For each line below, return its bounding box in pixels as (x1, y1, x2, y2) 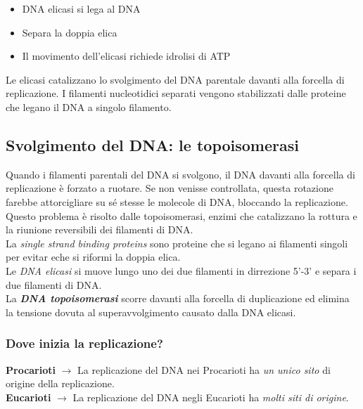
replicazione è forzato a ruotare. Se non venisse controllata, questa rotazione (6, 181, 333, 195)
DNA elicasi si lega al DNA (22, 1, 141, 15)
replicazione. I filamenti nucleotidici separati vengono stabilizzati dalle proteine (6, 86, 346, 100)
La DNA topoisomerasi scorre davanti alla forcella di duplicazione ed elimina (6, 291, 350, 306)
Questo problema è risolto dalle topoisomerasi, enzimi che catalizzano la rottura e (6, 208, 357, 223)
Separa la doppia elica (22, 25, 117, 39)
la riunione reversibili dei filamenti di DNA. (6, 222, 193, 237)
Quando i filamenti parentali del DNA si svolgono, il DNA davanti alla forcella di (6, 167, 355, 181)
